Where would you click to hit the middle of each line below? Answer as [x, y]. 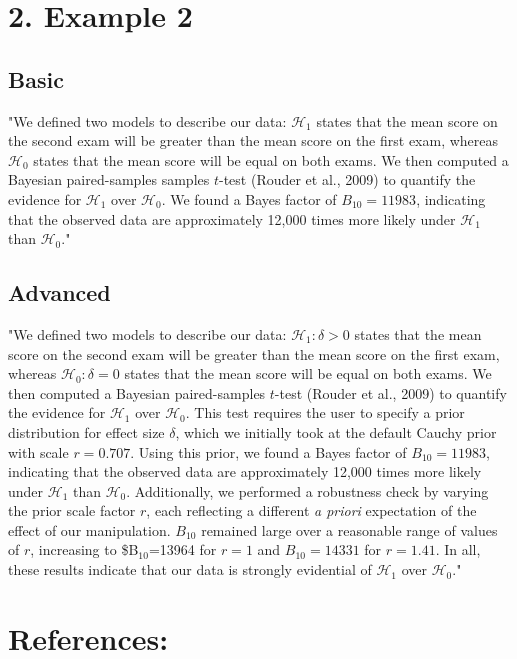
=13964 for [182, 549]
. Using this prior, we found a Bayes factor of [268, 451]
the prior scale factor [72, 510]
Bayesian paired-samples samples [109, 179]
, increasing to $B [84, 549]
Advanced [59, 292]
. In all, [458, 549]
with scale [38, 451]
